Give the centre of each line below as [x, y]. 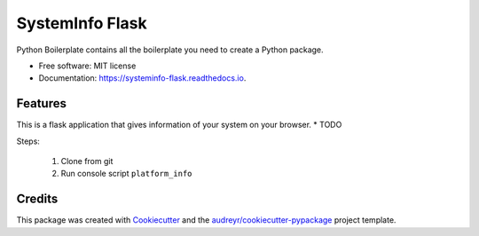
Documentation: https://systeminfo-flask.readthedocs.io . [142, 78]
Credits [37, 199]
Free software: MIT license [87, 66]
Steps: [28, 141]
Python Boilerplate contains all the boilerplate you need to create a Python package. [170, 50]
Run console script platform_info [126, 174]
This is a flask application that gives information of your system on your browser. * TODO [179, 125]
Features [41, 103]
